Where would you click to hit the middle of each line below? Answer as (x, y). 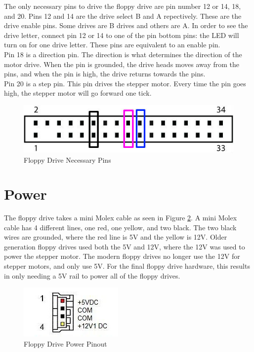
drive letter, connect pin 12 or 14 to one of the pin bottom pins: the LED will (122, 35)
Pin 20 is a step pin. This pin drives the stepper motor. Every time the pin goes (125, 83)
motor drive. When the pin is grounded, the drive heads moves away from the (122, 64)
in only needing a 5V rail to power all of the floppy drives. (92, 275)
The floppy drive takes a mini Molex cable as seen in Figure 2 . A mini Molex (121, 218)
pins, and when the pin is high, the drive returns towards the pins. (105, 74)
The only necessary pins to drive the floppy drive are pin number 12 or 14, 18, (123, 6)
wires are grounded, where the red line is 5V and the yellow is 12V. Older (116, 237)
